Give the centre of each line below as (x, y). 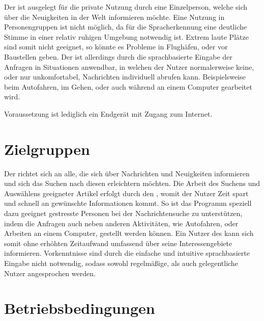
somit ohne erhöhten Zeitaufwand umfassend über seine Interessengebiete (118, 243)
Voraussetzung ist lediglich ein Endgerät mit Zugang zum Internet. (108, 113)
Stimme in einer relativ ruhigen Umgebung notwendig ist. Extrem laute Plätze (126, 36)
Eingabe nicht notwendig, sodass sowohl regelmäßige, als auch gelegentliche (121, 263)
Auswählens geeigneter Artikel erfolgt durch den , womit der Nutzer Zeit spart (126, 193)
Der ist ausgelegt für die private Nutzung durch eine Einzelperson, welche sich (126, 7)
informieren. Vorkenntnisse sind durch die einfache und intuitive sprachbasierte (127, 253)
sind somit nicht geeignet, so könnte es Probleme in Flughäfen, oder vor (116, 47)
